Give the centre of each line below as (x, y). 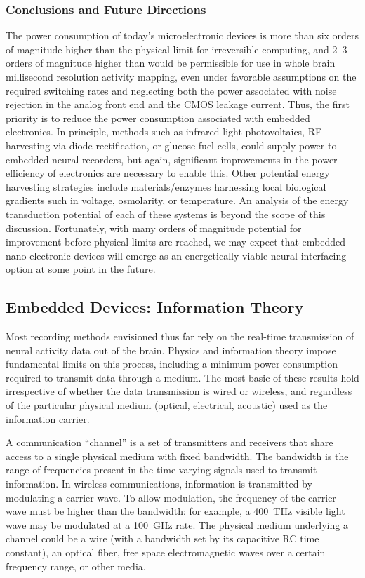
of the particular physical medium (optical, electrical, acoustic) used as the (167, 405)
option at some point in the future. (81, 269)
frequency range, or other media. (76, 566)
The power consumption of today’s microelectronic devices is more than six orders (182, 35)
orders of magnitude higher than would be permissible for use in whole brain (171, 63)
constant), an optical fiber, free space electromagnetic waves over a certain (166, 552)
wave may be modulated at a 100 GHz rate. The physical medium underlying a (177, 524)
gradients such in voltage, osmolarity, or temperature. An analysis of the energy (177, 200)
